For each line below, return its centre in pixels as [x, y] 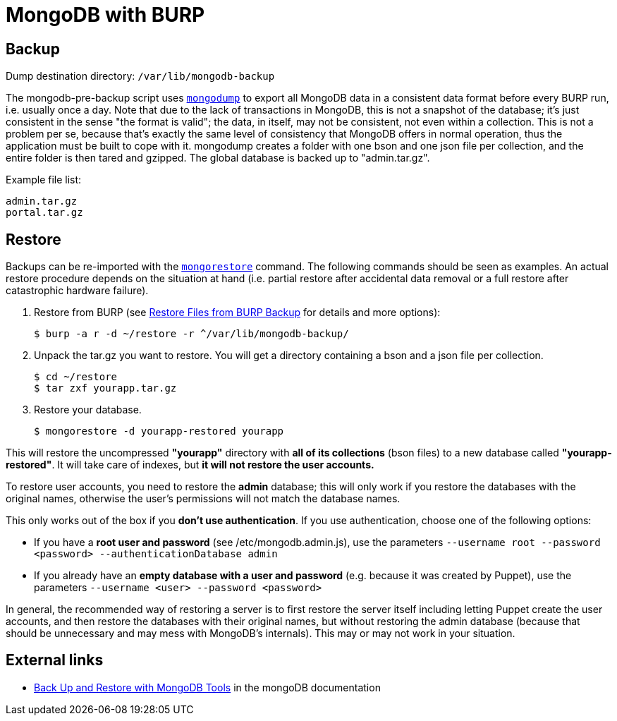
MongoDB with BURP [105, 15]
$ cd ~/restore [76, 377]
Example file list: [44, 180]
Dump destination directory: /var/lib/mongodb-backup [140, 76]
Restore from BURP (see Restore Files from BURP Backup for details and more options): [237, 313]
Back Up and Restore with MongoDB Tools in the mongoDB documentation [207, 687]
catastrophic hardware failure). [77, 291]
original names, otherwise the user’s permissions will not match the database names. [203, 499]
